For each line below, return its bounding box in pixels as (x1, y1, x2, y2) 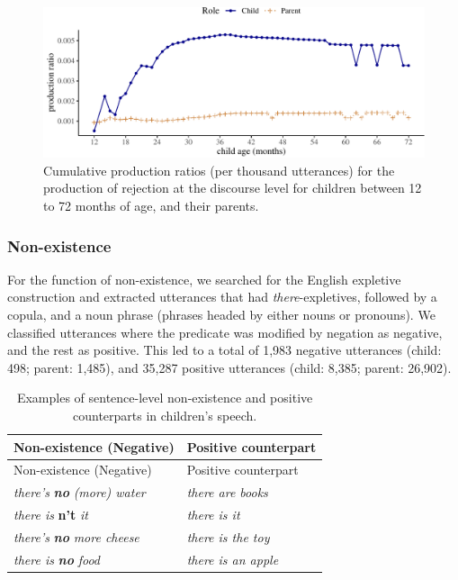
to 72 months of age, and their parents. (43, 196, 259, 215)
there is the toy (186, 528, 270, 546)
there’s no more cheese (13, 528, 139, 546)
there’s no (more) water (13, 483, 146, 502)
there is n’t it (13, 505, 88, 524)
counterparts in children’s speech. (73, 406, 257, 425)
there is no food (13, 549, 100, 568)
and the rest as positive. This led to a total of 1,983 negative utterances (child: (7, 340, 442, 359)
